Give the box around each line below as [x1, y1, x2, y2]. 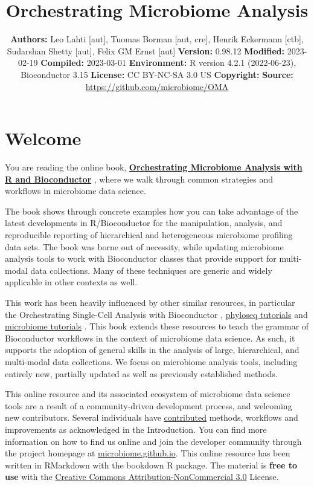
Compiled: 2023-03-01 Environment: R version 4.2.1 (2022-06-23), [40, 56, 296, 69]
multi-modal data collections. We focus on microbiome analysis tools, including [5, 355, 298, 368]
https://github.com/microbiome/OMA [85, 80, 229, 92]
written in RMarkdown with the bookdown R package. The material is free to [5, 458, 298, 471]
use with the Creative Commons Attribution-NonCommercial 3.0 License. [5, 470, 279, 483]
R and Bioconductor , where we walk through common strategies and [5, 172, 273, 185]
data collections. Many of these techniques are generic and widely [30, 264, 272, 276]
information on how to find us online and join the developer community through [5, 435, 302, 447]
